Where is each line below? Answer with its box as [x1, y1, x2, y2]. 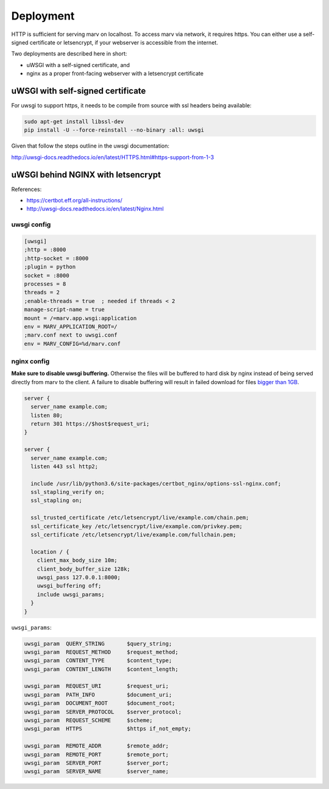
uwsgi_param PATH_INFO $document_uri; [24, 691, 172, 698]
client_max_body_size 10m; [37, 557, 118, 564]
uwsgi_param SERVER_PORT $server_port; [24, 760, 169, 766]
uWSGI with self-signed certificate [11, 85, 146, 96]
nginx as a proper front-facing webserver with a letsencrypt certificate [26, 70, 204, 77]
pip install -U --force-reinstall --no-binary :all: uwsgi [24, 127, 204, 134]
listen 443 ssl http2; [30, 463, 99, 469]
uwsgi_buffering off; [37, 582, 102, 590]
